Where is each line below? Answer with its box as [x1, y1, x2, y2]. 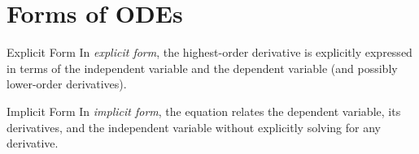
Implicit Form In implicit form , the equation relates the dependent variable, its [7, 102, 401, 119]
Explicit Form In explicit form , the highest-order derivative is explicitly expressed [7, 44, 412, 61]
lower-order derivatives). [7, 75, 127, 92]
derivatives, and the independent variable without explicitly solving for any [7, 118, 381, 135]
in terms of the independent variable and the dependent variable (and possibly [7, 59, 398, 76]
